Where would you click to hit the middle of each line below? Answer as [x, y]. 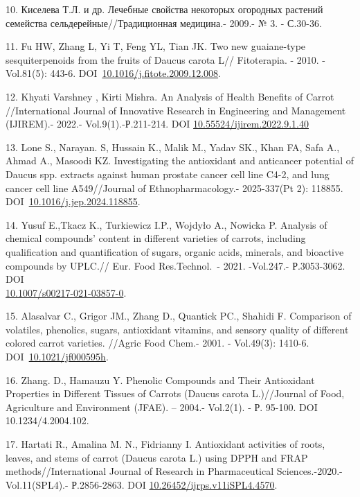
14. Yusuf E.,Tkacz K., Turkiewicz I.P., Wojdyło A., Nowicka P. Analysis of [166, 224]
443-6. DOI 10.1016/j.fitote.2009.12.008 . [135, 73]
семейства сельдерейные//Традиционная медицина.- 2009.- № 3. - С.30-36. [164, 23]
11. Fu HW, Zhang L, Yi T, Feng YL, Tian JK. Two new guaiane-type [156, 46]
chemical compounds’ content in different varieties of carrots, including [156, 238]
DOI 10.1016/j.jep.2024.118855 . [73, 201]
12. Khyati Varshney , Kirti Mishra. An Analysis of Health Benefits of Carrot [170, 96]
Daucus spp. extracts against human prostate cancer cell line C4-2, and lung [168, 174]
